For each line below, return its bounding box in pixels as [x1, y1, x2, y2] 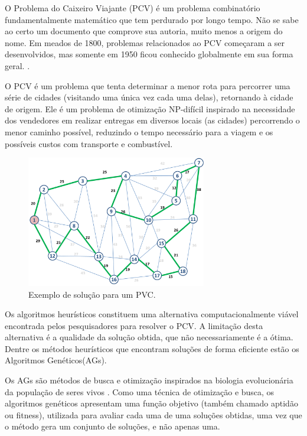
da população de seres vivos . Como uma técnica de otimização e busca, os [5, 385, 275, 398]
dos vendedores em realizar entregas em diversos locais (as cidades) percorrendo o [5, 114, 300, 126]
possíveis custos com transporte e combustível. [5, 137, 173, 149]
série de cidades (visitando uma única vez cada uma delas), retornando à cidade [5, 91, 293, 103]
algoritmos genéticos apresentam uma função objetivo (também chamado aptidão [5, 397, 298, 409]
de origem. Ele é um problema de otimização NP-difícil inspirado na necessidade [5, 102, 295, 115]
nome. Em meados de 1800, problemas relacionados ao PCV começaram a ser [5, 36, 285, 48]
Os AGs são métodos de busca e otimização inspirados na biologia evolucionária [5, 374, 293, 386]
